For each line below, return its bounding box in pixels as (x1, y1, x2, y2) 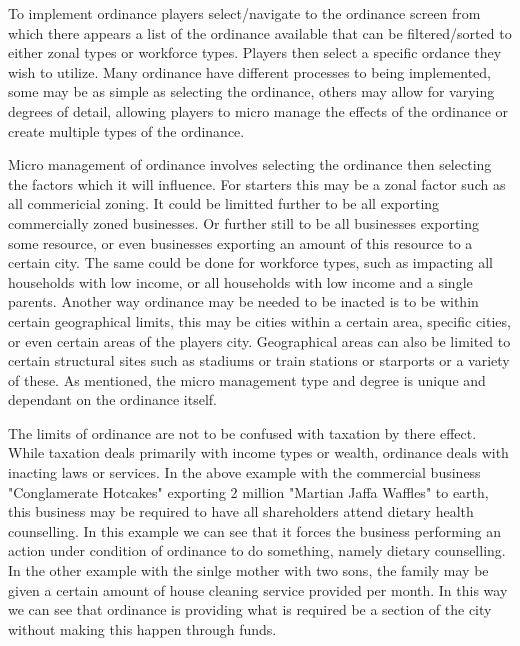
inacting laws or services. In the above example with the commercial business (8, 462, 481, 483)
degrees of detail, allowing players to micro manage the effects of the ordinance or (8, 100, 509, 121)
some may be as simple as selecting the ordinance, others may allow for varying (8, 81, 495, 102)
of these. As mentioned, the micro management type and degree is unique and (8, 369, 486, 390)
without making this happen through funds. (8, 618, 277, 639)
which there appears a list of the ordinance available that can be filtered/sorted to (8, 22, 512, 43)
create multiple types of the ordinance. (8, 120, 245, 141)
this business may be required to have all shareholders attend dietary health (8, 501, 474, 522)
